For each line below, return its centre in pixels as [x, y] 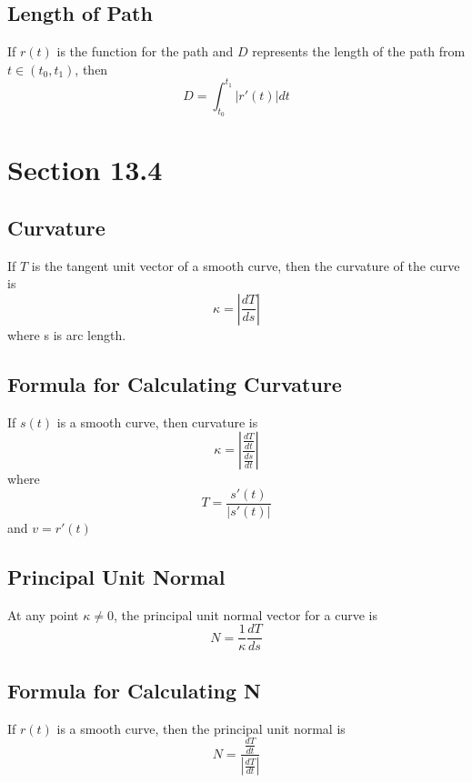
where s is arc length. [67, 334]
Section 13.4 [85, 170]
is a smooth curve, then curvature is [157, 422]
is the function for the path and [145, 51]
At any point [43, 614]
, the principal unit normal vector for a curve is [245, 614]
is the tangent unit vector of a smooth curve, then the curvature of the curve [246, 265]
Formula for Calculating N [135, 690]
